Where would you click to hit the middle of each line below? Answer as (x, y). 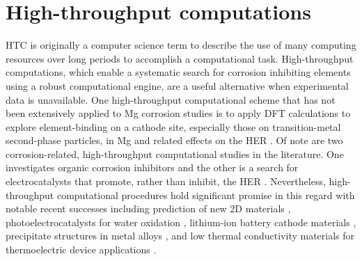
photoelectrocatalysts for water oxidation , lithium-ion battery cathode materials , (181, 222)
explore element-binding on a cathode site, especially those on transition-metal (173, 126)
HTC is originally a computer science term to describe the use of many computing (181, 45)
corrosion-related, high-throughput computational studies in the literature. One (175, 153)
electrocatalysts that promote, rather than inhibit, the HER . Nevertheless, (166, 181)
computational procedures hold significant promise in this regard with (206, 195)
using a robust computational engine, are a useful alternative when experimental (177, 85)
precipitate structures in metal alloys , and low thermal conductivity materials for (180, 236)
